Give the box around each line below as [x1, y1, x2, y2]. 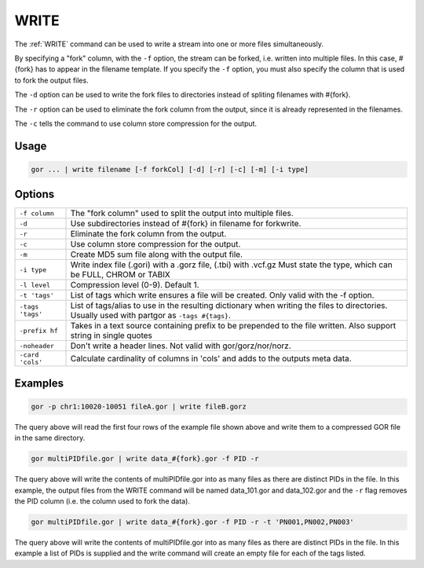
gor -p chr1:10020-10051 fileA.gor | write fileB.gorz [31, 402, 247, 411]
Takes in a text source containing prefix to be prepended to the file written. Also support [70, 321, 397, 332]
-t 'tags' [19, 291, 55, 299]
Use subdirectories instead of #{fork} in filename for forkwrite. [70, 218, 302, 229]
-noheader [19, 342, 55, 350]
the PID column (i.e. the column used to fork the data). [14, 497, 190, 506]
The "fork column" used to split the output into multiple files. [70, 208, 294, 219]
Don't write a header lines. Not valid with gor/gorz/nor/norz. [70, 340, 292, 351]
